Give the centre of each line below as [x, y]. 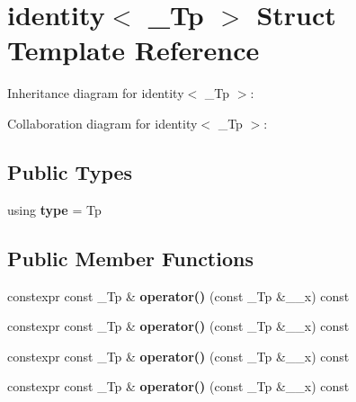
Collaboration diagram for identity [102, 123]
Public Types [70, 171]
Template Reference [133, 50]
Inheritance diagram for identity [96, 93]
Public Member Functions [130, 258]
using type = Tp [54, 209]
